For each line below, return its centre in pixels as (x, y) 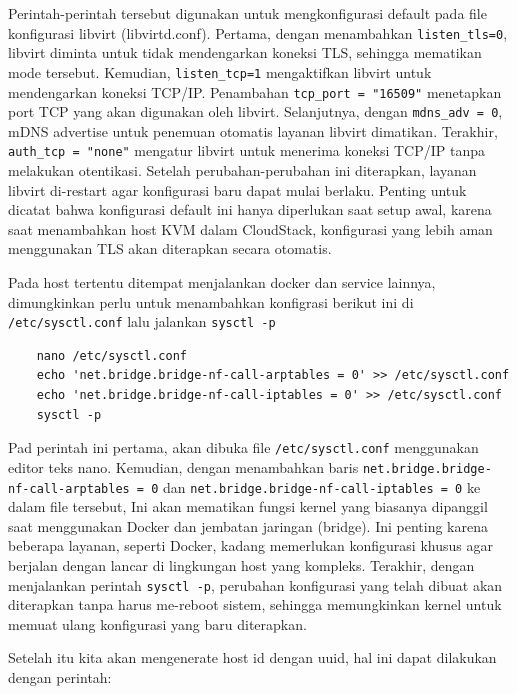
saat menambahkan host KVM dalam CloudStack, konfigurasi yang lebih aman (250, 228)
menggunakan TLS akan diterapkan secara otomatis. (170, 248)
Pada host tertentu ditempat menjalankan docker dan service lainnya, (222, 282)
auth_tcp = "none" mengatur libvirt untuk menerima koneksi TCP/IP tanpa (246, 150)
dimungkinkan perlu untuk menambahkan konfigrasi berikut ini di (211, 301)
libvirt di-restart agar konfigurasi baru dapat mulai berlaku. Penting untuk (237, 189)
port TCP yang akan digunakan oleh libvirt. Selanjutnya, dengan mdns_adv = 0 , (255, 111)
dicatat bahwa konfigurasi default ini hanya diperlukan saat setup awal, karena (250, 209)
